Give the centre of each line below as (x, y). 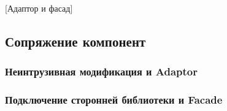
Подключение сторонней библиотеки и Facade (114, 100)
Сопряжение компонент (75, 41)
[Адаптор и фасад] (39, 8)
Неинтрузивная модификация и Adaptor (102, 71)
